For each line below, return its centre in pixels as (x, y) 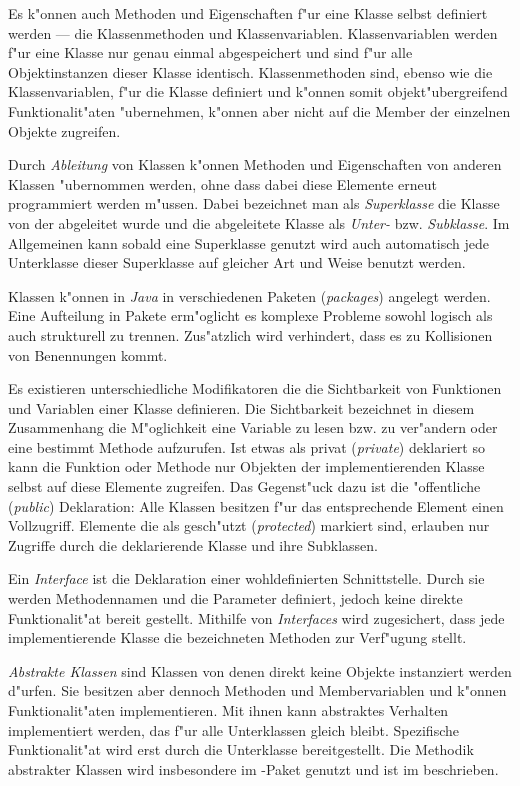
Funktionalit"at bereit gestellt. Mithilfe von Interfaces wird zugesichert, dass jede (256, 617)
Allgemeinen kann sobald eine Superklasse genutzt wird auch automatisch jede (249, 242)
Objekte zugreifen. (64, 130)
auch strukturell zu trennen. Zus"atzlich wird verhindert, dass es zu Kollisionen (250, 334)
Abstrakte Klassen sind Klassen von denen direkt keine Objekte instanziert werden (260, 670)
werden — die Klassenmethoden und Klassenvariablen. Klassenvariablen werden (253, 32)
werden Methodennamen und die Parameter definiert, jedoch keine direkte (235, 598)
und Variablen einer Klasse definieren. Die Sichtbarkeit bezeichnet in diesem (241, 407)
